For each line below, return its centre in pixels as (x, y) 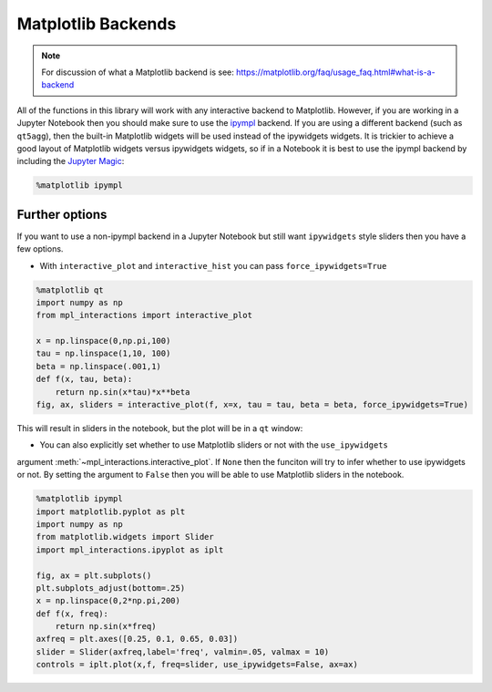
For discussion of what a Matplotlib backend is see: (138, 72)
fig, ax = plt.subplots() (94, 575)
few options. (40, 249)
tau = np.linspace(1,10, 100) (103, 354)
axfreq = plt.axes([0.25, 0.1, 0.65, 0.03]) (137, 639)
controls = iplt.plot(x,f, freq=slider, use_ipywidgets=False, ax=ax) (197, 665)
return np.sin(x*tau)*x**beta (123, 392)
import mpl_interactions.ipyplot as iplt (130, 550)
